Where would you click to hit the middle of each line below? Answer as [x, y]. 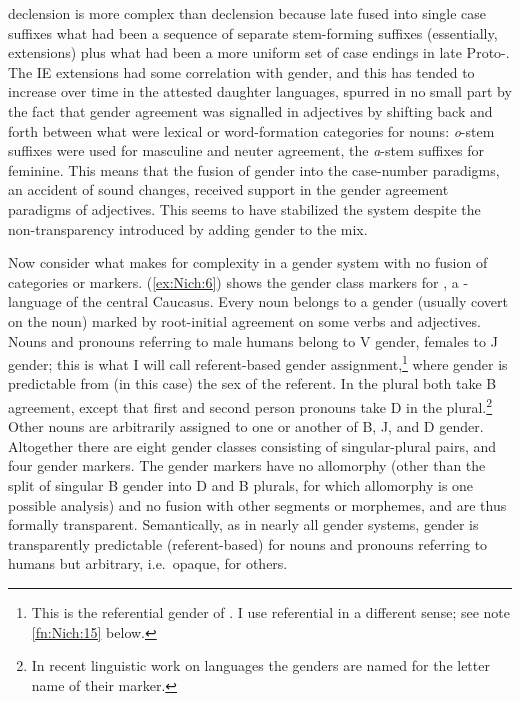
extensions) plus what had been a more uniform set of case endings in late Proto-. [259, 52]
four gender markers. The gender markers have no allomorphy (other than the [247, 465]
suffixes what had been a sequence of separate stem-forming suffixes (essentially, [253, 32]
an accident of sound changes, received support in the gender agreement [228, 189]
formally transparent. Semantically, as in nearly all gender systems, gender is [243, 524]
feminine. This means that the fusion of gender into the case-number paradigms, [254, 169]
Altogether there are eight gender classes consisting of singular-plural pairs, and [252, 445]
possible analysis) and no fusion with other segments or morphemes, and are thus [257, 504]
